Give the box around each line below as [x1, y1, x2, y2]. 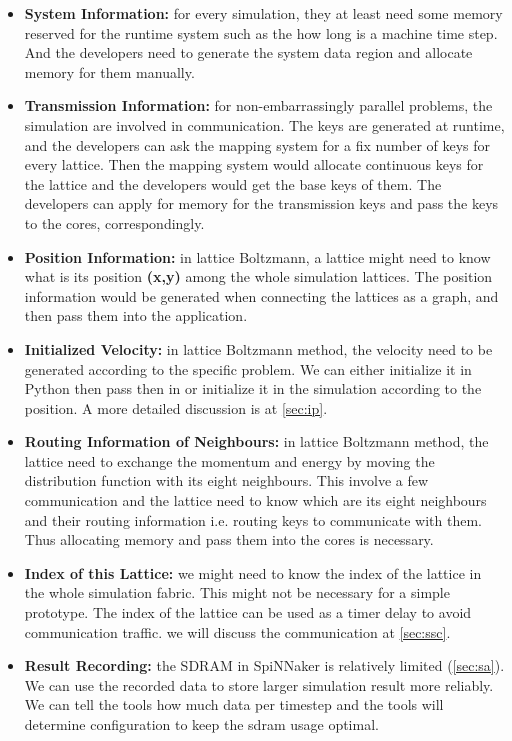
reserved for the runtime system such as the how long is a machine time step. [24, 22, 498, 43]
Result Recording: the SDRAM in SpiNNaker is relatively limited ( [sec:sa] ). [24, 655, 505, 676]
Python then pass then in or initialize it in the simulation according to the [24, 378, 482, 399]
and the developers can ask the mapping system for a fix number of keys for [24, 134, 491, 155]
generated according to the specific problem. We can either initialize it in [24, 358, 472, 379]
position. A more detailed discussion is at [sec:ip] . [24, 397, 328, 418]
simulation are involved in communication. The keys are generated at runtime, [24, 114, 505, 135]
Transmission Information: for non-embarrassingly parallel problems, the [24, 95, 493, 116]
